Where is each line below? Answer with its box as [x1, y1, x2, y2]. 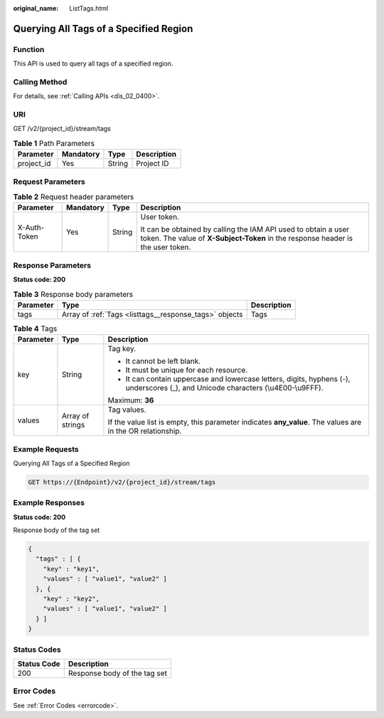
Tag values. [107, 405, 146, 415]
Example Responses [13, 498, 85, 508]
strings [61, 420, 85, 430]
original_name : [13, 4, 59, 12]
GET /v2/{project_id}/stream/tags [13, 125, 112, 133]
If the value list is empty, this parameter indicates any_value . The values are [107, 417, 362, 427]
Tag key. [107, 344, 137, 354]
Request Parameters [13, 177, 85, 187]
